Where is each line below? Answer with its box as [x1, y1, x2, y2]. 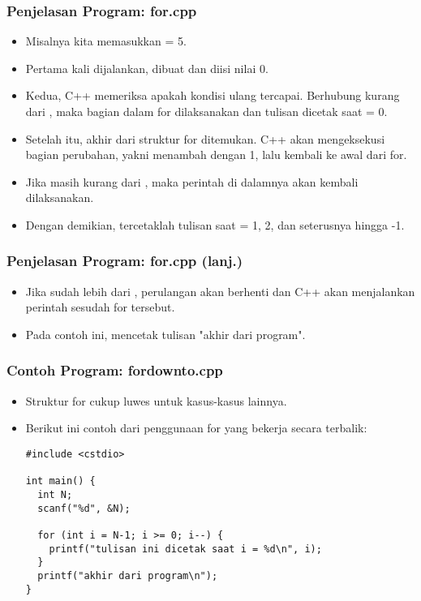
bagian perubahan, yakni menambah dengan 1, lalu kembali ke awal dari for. [25, 146, 407, 163]
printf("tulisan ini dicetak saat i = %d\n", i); [49, 543, 322, 555]
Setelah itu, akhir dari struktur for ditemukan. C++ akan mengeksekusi [25, 130, 385, 147]
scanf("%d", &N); [37, 502, 131, 514]
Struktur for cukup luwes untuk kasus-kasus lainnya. [25, 392, 287, 409]
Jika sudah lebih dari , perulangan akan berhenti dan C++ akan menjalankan [25, 282, 415, 299]
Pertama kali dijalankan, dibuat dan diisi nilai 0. [25, 59, 268, 76]
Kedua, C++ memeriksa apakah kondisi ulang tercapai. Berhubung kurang [25, 87, 400, 104]
